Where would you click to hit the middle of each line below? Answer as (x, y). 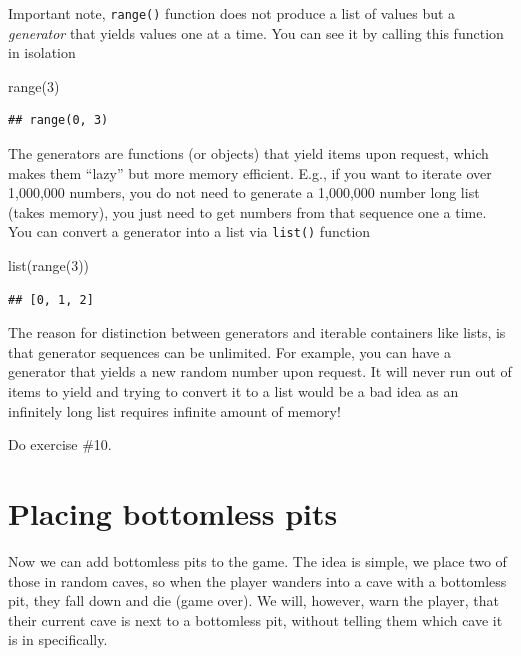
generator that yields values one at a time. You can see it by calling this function (256, 32)
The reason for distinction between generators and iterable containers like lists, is (257, 332)
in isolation (42, 52)
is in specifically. (58, 639)
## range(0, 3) (58, 120)
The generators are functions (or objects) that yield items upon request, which (248, 153)
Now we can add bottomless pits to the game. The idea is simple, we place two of (257, 560)
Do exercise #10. (60, 444)
